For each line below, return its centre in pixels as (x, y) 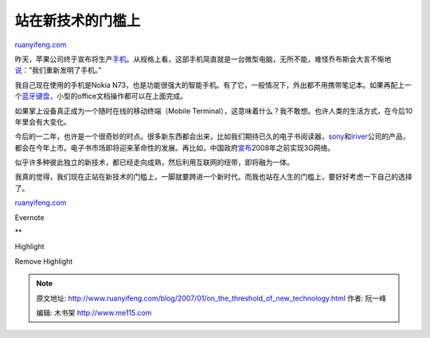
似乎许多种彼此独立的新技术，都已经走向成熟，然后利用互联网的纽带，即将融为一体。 (154, 163)
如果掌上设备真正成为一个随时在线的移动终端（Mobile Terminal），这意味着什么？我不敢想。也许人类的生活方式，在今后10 (214, 111)
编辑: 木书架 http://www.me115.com (94, 312)
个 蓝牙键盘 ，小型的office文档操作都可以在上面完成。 (101, 96)
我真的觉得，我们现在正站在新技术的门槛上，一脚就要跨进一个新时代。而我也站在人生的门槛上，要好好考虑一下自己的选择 (213, 177)
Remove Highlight (44, 261)
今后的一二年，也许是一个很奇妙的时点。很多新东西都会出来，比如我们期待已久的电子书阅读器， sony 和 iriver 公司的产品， (212, 136)
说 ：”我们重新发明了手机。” (58, 70)
